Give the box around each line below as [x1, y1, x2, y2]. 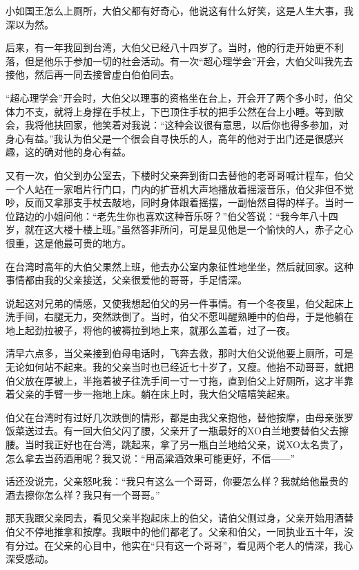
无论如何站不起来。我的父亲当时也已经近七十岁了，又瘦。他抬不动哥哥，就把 [6, 360, 353, 374]
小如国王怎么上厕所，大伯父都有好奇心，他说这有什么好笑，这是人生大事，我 [6, 3, 353, 17]
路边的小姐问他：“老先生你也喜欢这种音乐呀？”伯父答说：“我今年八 [14, 208, 319, 223]
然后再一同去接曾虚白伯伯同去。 [34, 67, 179, 82]
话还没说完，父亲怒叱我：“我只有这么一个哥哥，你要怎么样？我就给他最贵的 [6, 474, 349, 488]
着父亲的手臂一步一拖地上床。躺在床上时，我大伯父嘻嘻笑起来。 [6, 387, 295, 401]
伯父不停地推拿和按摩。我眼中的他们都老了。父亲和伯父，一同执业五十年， [6, 524, 344, 538]
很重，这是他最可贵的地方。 [6, 235, 131, 250]
